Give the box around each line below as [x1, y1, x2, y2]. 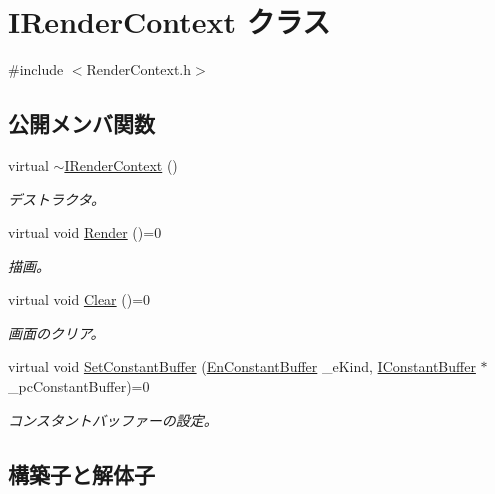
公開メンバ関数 [8, 108, 155, 139]
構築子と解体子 [8, 458, 155, 489]
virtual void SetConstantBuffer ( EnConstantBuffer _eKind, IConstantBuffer [8, 356, 476, 377]
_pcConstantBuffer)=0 [8, 376, 150, 397]
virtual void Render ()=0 [8, 222, 162, 243]
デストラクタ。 [8, 188, 106, 209]
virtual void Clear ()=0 [8, 289, 151, 310]
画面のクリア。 [8, 322, 105, 343]
